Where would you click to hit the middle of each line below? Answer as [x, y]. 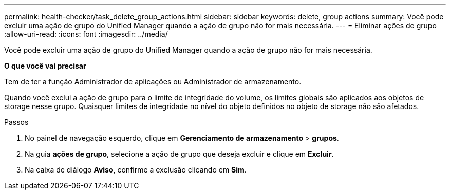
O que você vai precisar [45, 66]
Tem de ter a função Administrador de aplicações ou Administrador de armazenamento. [153, 82]
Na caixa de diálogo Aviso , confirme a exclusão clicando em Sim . [136, 170]
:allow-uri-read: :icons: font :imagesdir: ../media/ [86, 34]
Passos [16, 122]
